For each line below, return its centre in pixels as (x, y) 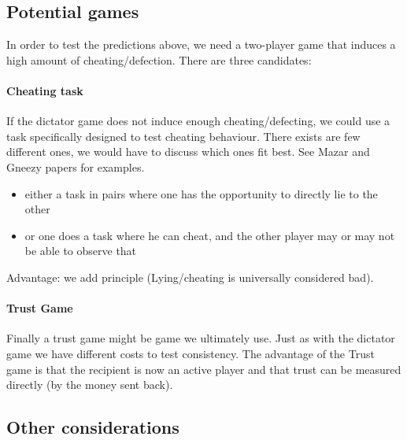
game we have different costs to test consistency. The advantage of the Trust (191, 353)
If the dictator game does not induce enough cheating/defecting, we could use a (198, 121)
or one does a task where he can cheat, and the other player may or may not (210, 235)
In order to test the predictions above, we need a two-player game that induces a (201, 44)
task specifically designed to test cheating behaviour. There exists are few (183, 136)
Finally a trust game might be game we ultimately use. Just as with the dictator (201, 338)
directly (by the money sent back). (90, 385)
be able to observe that (81, 251)
